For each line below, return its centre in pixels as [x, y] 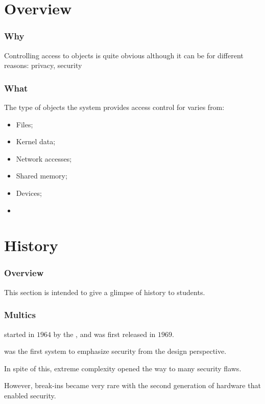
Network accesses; [44, 158]
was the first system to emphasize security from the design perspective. [115, 351]
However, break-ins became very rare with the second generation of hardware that [132, 385]
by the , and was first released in [104, 334]
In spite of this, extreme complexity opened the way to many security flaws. [123, 368]
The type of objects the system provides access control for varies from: [114, 107]
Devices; [29, 193]
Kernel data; [36, 141]
